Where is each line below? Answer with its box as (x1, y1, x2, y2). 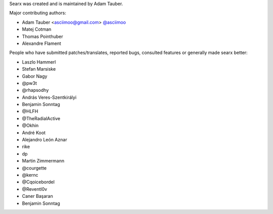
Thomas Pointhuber (22, 33, 63, 39)
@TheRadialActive (22, 115, 61, 121)
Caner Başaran (22, 193, 53, 199)
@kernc (22, 172, 38, 178)
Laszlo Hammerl (22, 59, 56, 65)
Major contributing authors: (9, 10, 67, 16)
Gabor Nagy (22, 73, 48, 79)
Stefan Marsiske (22, 66, 56, 72)
